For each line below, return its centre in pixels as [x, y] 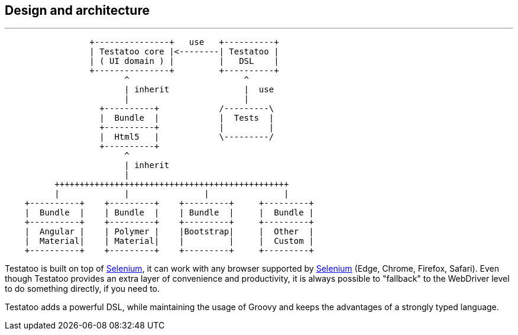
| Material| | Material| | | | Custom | [169, 241]
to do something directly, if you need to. [82, 289]
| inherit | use [199, 90]
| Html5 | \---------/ [187, 137]
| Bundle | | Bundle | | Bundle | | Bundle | [169, 213]
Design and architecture [77, 10]
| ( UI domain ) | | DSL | [184, 61]
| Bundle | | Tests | [187, 118]
